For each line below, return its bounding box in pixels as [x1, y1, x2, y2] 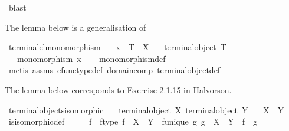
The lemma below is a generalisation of [5, 21, 146, 33]
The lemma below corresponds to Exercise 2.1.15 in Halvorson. [5, 83, 232, 96]
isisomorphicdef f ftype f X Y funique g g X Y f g [8, 115, 258, 127]
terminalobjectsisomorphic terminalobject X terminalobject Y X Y [8, 103, 284, 116]
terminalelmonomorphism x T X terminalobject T [8, 41, 226, 53]
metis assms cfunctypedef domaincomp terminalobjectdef [8, 64, 221, 76]
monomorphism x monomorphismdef [17, 52, 166, 64]
